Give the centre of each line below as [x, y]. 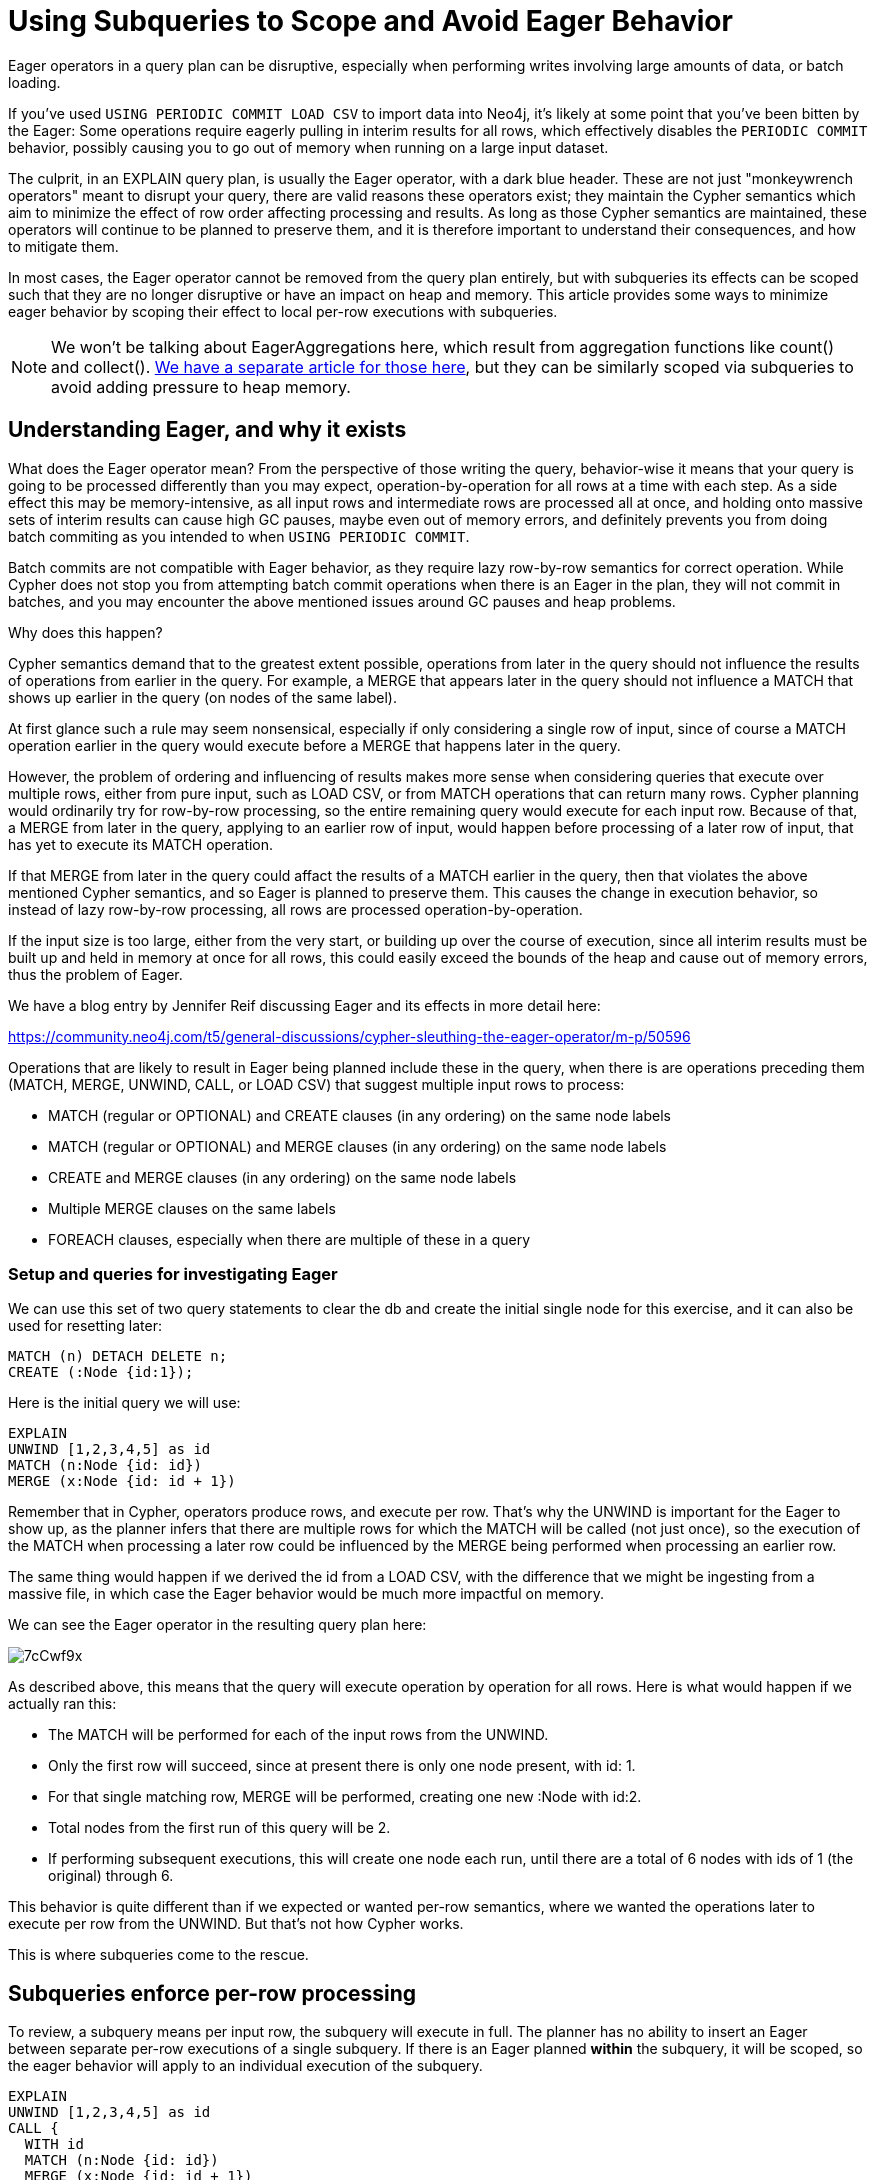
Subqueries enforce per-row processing [212, 1993]
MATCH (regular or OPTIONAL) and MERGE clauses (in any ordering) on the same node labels [357, 1146]
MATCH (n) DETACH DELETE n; [118, 1356]
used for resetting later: [85, 1326]
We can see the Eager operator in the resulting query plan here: [217, 1625]
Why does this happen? [85, 632]
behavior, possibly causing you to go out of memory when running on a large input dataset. [308, 147]
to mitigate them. [63, 246]
